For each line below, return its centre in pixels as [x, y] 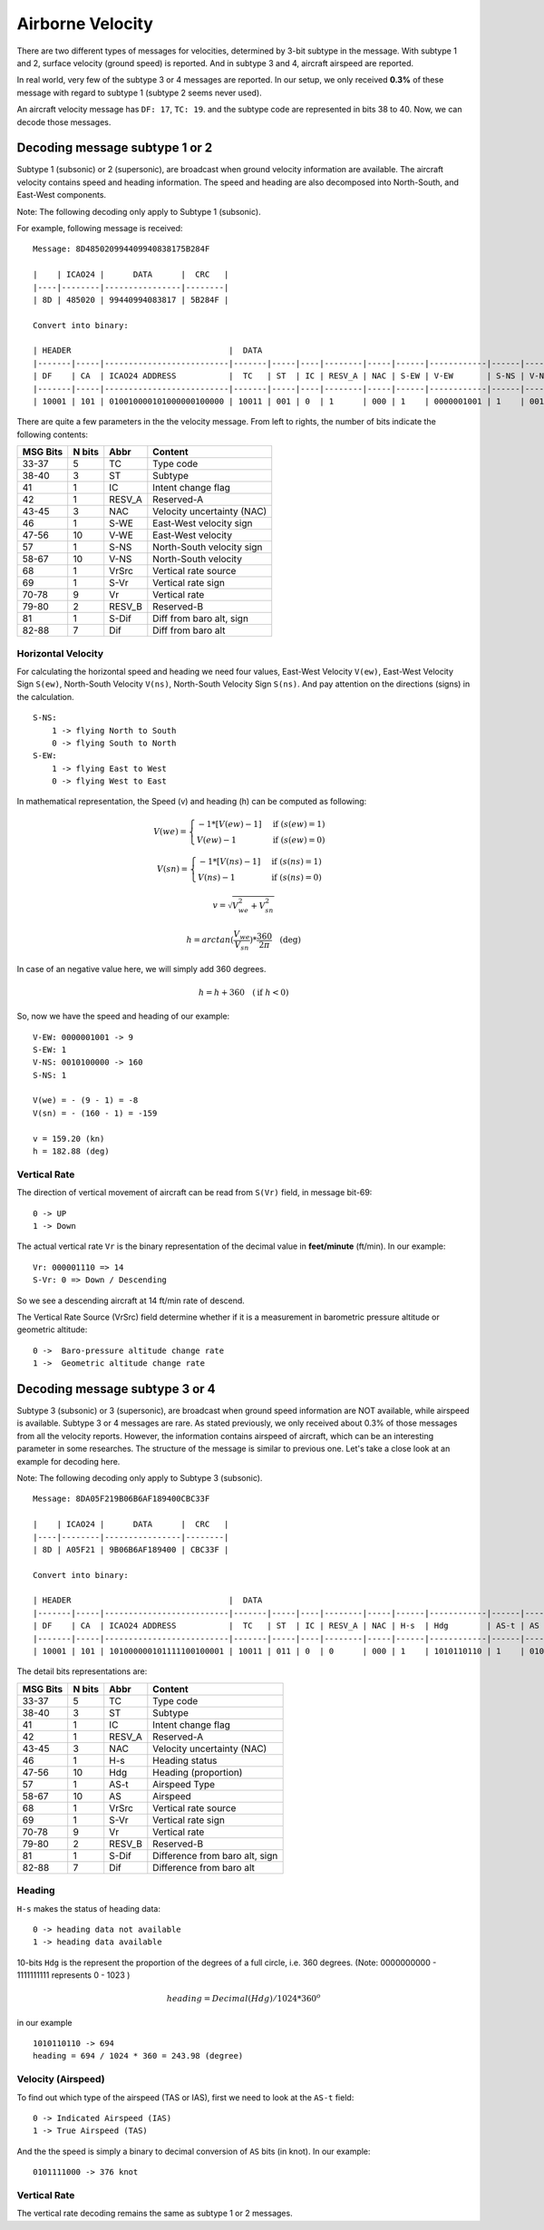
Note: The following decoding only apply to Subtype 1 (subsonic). [139, 211]
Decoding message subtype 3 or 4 [117, 1389]
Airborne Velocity [85, 24]
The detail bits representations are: [82, 1671]
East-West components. [62, 195]
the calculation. [45, 696]
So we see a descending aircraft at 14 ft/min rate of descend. [131, 1300]
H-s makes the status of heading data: [88, 1908]
